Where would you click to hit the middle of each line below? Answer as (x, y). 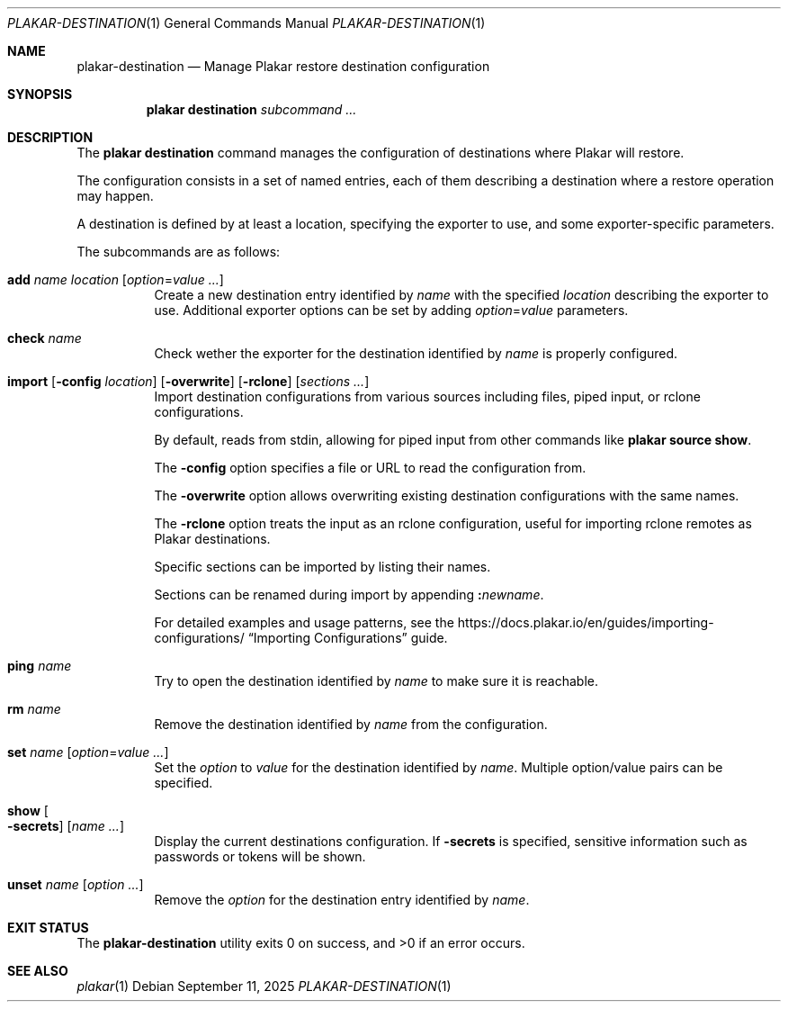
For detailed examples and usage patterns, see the (304, 622)
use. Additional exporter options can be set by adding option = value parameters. (391, 310)
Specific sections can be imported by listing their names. (322, 567)
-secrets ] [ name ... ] (66, 826)
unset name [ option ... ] (76, 884)
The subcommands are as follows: (179, 252)
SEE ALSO (38, 971)
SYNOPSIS (40, 94)
